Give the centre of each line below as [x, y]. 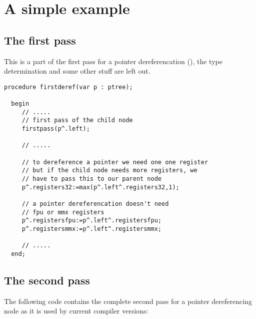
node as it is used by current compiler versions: [76, 311]
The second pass [47, 280]
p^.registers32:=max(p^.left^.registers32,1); [100, 187]
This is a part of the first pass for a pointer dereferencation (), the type [113, 61]
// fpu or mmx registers [63, 212]
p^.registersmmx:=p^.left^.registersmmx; [91, 229]
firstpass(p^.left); [56, 129]
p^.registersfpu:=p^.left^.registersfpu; [91, 221]
